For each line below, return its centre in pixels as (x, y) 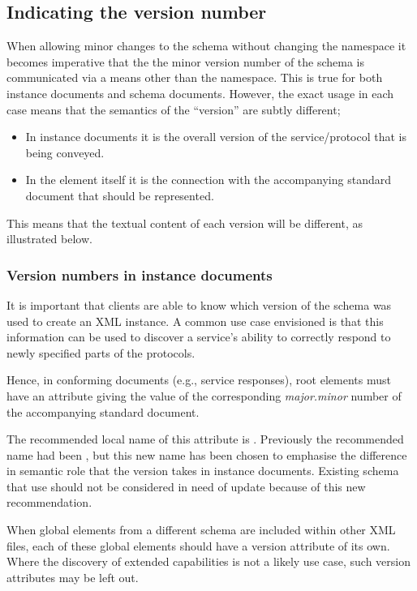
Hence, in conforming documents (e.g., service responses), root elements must (199, 380)
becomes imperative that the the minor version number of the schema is (186, 61)
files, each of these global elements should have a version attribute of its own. (198, 545)
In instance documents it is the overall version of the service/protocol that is (216, 137)
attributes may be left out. (73, 577)
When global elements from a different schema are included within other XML (201, 530)
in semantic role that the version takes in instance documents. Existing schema (203, 471)
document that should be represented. (120, 195)
